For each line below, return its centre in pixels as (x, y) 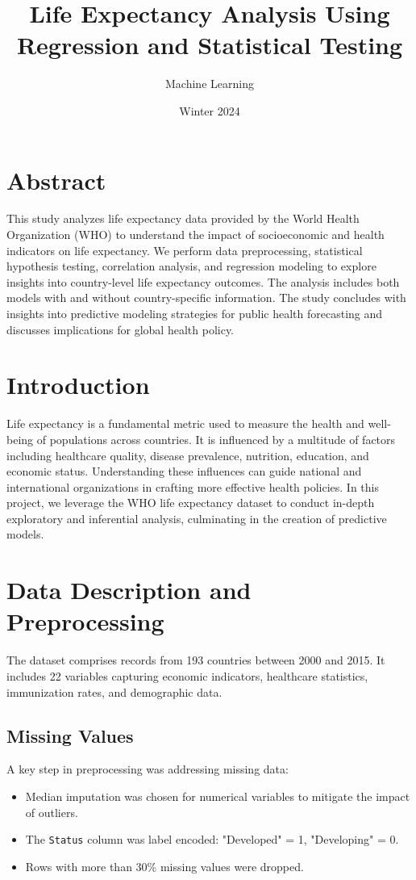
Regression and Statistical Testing (210, 45)
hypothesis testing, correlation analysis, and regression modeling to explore (191, 266)
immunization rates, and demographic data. (114, 691)
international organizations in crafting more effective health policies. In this (193, 486)
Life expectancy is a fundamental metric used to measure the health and (185, 423)
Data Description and (129, 590)
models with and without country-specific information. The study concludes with (206, 298)
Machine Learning (210, 84)
